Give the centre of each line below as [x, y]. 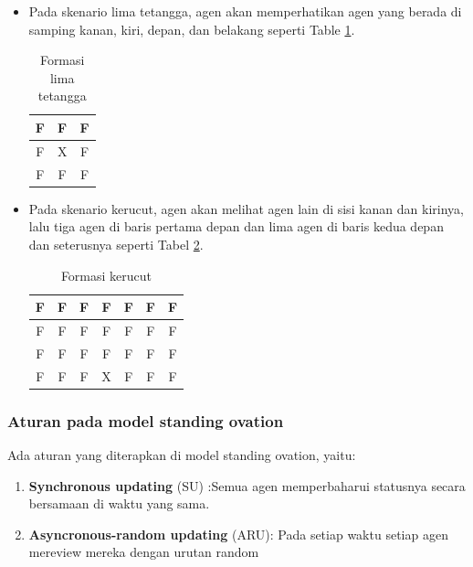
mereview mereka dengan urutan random [144, 552]
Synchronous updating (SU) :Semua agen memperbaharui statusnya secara [247, 485]
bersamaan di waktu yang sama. [119, 503]
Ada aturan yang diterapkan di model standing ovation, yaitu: [182, 454]
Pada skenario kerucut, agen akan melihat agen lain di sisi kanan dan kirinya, [246, 208]
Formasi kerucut [106, 275]
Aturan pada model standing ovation [146, 420]
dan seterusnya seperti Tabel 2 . [116, 244]
